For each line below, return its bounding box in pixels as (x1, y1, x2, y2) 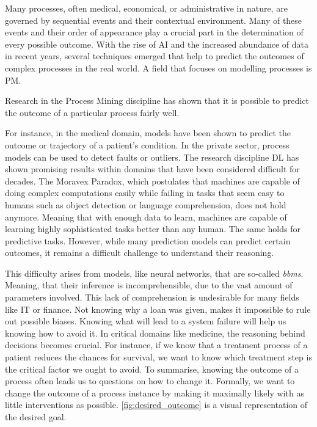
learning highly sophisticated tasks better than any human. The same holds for (5, 222, 301, 235)
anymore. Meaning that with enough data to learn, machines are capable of (5, 210, 287, 223)
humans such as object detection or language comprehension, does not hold (5, 198, 286, 211)
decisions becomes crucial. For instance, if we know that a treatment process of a (5, 338, 308, 351)
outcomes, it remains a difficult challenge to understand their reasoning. (5, 246, 274, 259)
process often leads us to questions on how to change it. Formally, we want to (5, 374, 295, 387)
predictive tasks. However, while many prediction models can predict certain (5, 234, 291, 247)
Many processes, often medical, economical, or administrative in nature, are (5, 2, 288, 14)
